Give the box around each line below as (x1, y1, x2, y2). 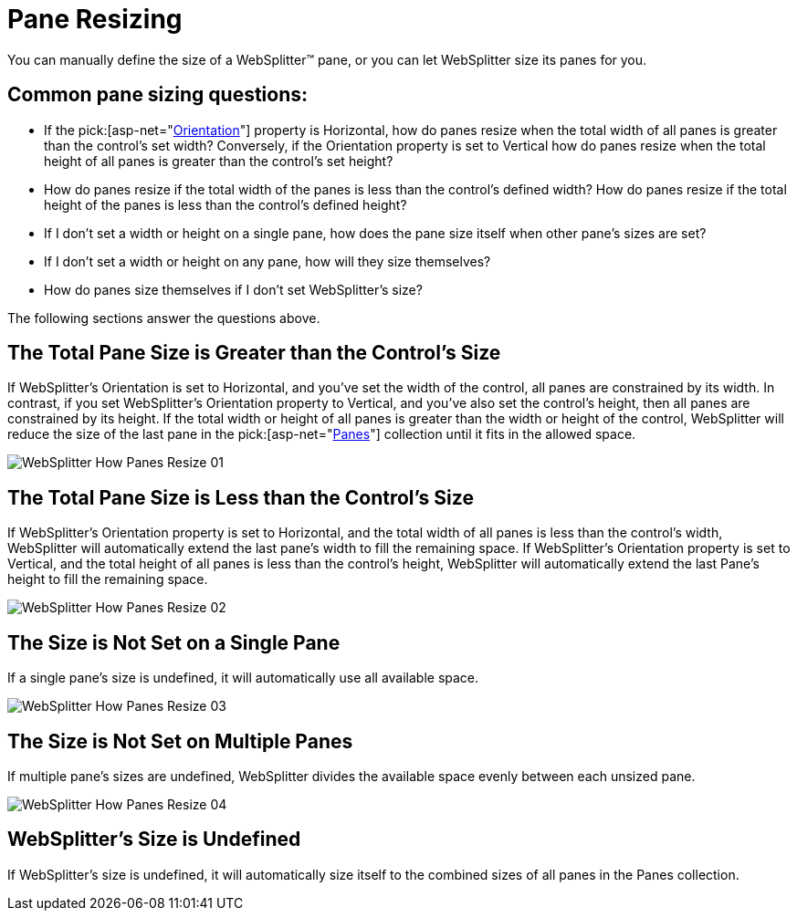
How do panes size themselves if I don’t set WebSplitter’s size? (44, 281, 423, 297)
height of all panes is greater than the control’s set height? (44, 152, 393, 169)
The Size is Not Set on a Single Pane (7, 631, 341, 654)
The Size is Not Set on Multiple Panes (7, 729, 353, 753)
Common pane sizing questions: (7, 83, 309, 107)
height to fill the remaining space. (7, 571, 208, 588)
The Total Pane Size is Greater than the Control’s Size (7, 341, 501, 365)
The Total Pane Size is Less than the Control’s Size (7, 485, 474, 509)
